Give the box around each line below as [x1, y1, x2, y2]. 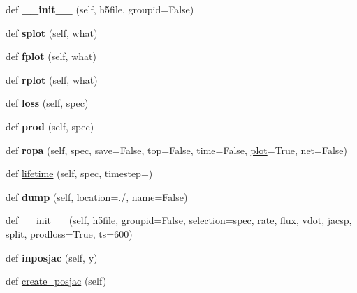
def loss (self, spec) [6, 96, 89, 110]
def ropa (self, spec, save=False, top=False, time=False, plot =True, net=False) [6, 142, 348, 157]
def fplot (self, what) [6, 49, 96, 63]
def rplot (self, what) [6, 72, 98, 87]
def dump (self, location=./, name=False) [6, 189, 188, 204]
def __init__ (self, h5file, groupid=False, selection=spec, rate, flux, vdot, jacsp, [6, 213, 352, 227]
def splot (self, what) [6, 25, 98, 40]
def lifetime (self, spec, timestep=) [6, 166, 153, 181]
